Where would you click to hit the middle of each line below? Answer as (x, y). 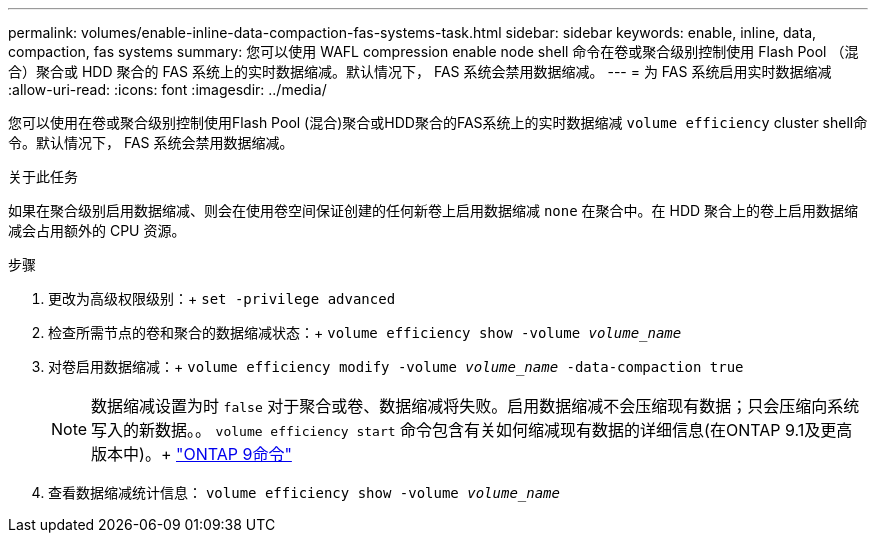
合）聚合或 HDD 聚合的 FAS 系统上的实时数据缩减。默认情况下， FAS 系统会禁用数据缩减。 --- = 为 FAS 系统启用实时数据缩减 (420, 71)
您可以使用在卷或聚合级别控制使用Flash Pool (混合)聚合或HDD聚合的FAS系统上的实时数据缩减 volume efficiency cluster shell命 (438, 122)
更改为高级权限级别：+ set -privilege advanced (222, 298)
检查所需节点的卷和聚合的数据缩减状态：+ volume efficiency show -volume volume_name (365, 332)
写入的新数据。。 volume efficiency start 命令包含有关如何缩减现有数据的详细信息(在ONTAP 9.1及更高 (472, 430)
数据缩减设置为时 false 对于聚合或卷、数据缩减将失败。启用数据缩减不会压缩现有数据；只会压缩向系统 (475, 406)
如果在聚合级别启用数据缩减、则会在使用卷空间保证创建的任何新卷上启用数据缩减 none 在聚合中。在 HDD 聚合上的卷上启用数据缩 (433, 210)
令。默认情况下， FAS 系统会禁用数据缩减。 (151, 142)
